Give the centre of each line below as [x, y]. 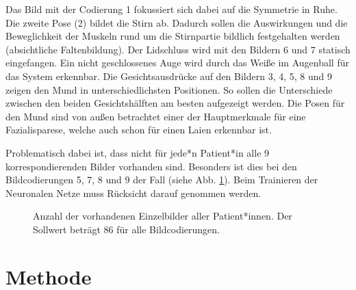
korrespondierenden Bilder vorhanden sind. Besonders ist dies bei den [151, 166]
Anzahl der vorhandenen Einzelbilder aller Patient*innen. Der [163, 216]
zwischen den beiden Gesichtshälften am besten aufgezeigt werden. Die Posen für [175, 103]
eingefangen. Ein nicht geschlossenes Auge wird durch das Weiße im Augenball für [177, 63]
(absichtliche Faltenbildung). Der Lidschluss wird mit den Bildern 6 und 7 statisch [178, 49]
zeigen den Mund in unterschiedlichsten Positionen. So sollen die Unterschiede [169, 89]
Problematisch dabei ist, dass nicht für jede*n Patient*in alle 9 [138, 152]
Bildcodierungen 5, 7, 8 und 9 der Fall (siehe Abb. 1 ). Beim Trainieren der [162, 180]
